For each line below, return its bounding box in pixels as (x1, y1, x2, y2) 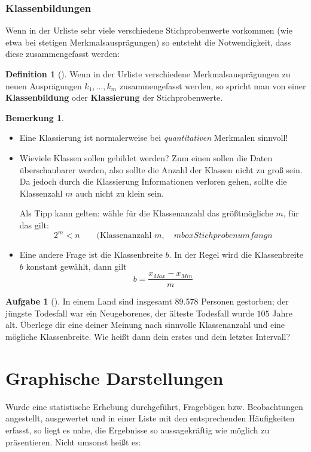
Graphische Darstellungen (5, 365, 224, 390)
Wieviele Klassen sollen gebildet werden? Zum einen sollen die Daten (19, 151, 273, 164)
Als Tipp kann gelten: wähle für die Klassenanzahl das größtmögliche (19, 207, 273, 219)
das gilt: (19, 218, 49, 231)
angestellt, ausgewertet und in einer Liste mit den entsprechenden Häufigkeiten (5, 412, 295, 424)
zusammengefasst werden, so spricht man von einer (119, 79, 306, 92)
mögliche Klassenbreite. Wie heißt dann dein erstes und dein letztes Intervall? (5, 330, 291, 343)
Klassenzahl (19, 186, 63, 199)
